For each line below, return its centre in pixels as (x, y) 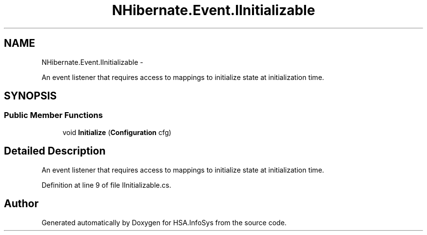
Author (21, 204)
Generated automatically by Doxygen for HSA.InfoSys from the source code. (164, 222)
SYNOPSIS (30, 96)
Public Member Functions (53, 115)
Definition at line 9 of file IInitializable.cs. (107, 185)
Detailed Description (55, 151)
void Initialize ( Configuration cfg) (117, 132)
